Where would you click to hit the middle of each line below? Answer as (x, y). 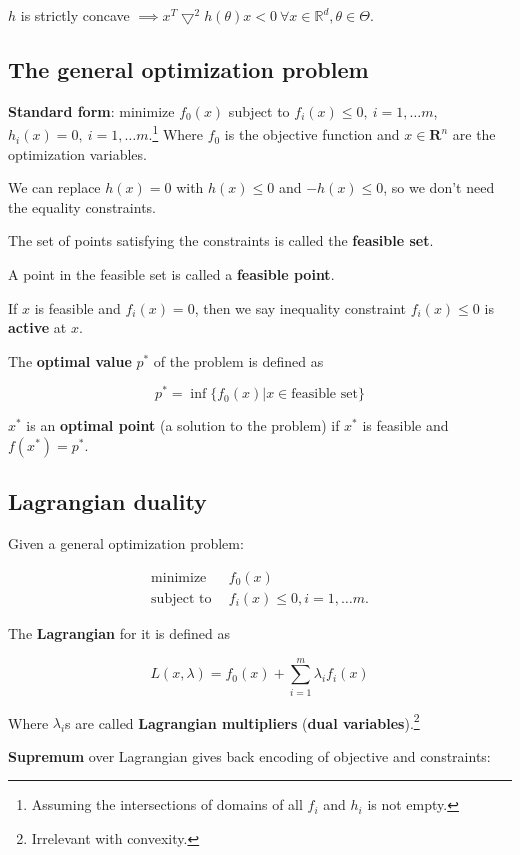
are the (474, 134)
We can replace (54, 187)
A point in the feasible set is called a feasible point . (171, 274)
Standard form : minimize (91, 110)
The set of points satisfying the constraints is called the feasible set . (221, 240)
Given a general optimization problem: (126, 543)
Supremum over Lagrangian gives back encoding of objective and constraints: (249, 755)
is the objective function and (312, 134)
